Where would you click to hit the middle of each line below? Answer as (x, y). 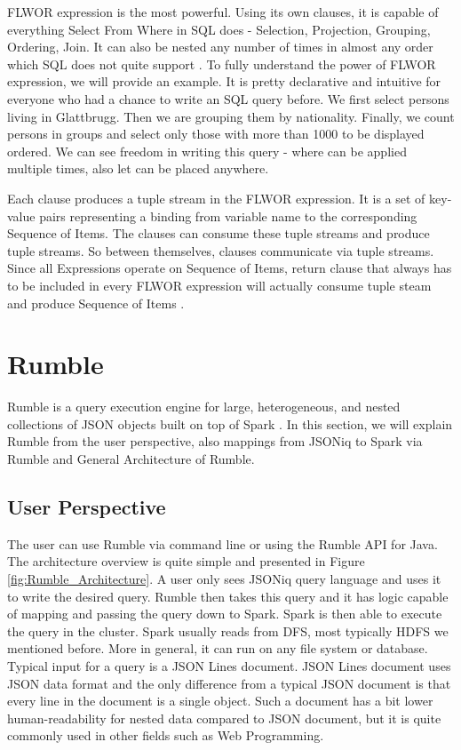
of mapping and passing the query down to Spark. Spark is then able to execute (225, 614)
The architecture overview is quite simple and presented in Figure (186, 561)
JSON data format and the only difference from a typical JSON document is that (229, 683)
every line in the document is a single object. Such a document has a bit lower (220, 701)
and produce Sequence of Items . (96, 303)
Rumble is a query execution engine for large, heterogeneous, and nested (204, 407)
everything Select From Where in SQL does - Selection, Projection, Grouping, (219, 29)
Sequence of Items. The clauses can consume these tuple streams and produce (219, 233)
